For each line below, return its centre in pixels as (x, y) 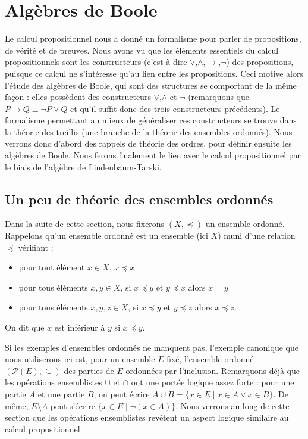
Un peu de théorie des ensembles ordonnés (139, 199)
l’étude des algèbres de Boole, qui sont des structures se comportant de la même (151, 85)
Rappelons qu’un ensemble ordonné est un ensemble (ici (106, 236)
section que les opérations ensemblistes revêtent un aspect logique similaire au (147, 417)
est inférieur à (80, 327)
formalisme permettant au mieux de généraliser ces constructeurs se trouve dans (151, 120)
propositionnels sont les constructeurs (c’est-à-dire (96, 62)
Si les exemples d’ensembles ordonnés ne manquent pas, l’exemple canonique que (152, 347)
